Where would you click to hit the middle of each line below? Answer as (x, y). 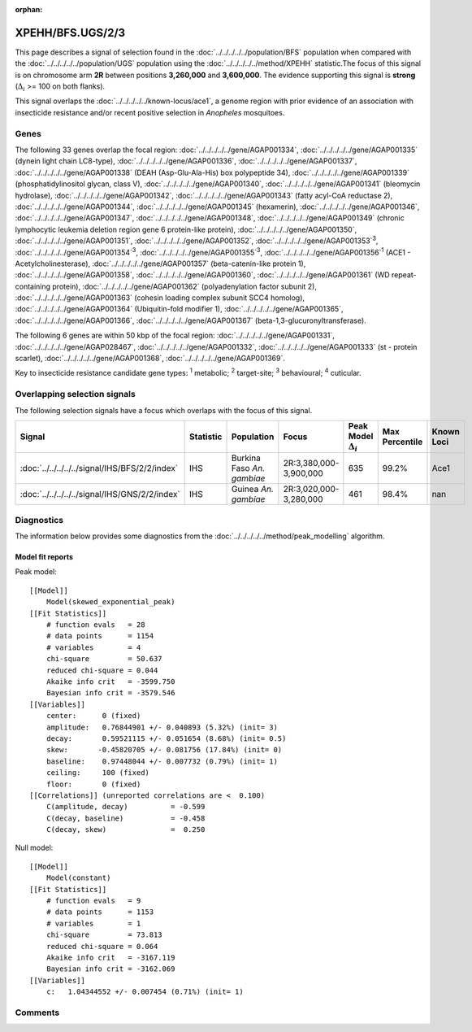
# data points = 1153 (100, 912)
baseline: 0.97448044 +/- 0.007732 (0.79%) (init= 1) (162, 761)
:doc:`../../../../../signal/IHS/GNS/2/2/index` (100, 494)
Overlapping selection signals (75, 394)
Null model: (34, 848)
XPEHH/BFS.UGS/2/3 (70, 33)
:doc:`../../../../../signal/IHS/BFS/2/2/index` (99, 468)
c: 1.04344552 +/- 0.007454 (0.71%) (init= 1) (145, 992)
